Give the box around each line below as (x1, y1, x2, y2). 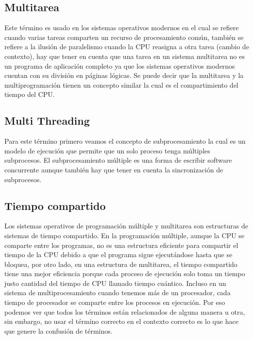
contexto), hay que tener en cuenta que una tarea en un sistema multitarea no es (4, 51, 245, 61)
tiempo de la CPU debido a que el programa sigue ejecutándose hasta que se (4, 249, 233, 260)
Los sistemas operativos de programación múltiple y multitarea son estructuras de (4, 221, 248, 231)
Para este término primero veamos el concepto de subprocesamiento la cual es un (4, 136, 246, 146)
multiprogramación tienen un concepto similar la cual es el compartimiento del (4, 79, 238, 90)
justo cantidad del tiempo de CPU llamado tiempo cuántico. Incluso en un (4, 278, 226, 288)
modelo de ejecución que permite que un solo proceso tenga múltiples (4, 145, 210, 155)
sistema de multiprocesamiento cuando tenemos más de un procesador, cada (4, 287, 231, 298)
